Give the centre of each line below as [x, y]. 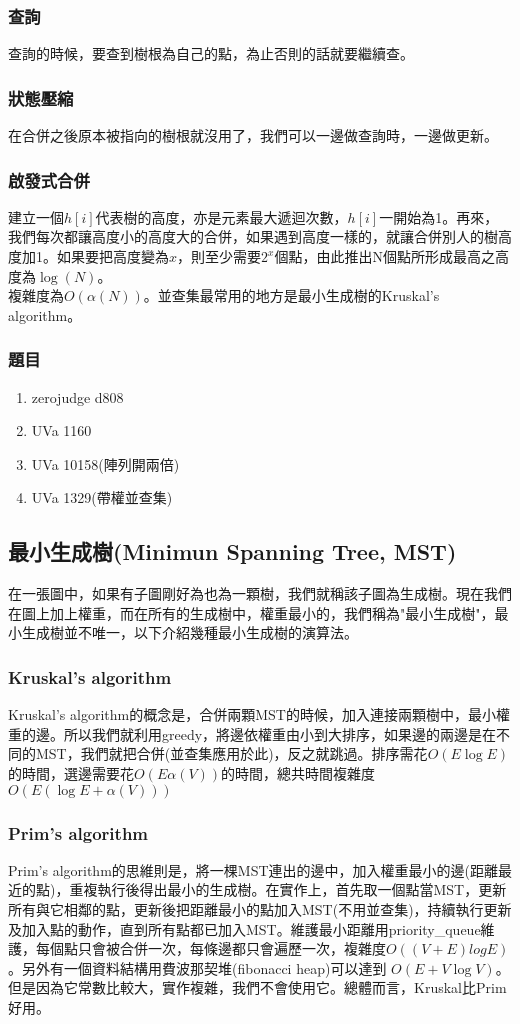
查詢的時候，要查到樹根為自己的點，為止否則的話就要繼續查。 [211, 53]
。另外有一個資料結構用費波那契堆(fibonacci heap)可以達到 [197, 967]
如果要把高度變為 [112, 256]
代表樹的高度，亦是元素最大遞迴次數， [221, 216]
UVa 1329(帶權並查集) [102, 497]
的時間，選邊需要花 [71, 772]
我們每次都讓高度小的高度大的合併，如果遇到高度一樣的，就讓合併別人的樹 [253, 236]
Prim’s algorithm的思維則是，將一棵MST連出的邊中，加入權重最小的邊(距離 [253, 869]
